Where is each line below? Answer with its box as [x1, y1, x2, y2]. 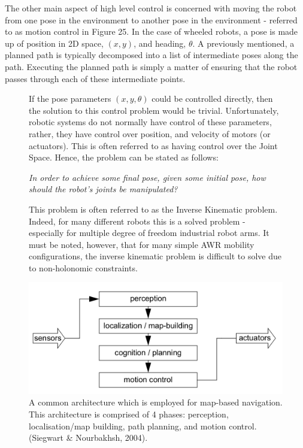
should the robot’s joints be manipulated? [29, 183, 178, 195]
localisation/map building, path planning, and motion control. [29, 419, 257, 432]
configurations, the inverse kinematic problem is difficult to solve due [29, 250, 281, 262]
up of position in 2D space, [5, 37, 104, 49]
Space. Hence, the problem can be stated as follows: [29, 151, 219, 164]
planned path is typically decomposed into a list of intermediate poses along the [5, 49, 298, 61]
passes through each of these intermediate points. [5, 72, 186, 84]
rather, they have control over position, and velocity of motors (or [29, 127, 271, 140]
